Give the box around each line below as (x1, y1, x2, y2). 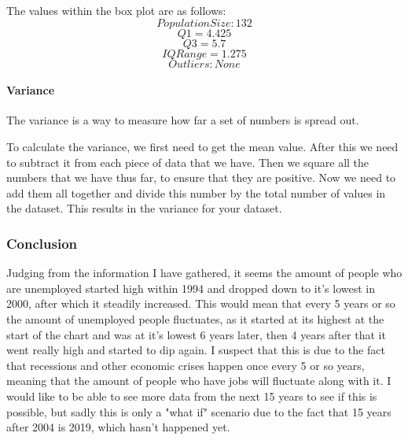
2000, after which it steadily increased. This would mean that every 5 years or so (6, 295, 395, 312)
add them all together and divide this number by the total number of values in (6, 184, 386, 201)
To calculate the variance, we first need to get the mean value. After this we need (6, 138, 399, 154)
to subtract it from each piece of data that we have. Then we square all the (6, 153, 369, 170)
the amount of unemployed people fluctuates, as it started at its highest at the (6, 310, 384, 327)
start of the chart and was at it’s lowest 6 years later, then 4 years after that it (6, 326, 386, 342)
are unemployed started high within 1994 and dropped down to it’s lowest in (6, 279, 375, 296)
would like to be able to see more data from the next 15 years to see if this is (6, 387, 377, 404)
